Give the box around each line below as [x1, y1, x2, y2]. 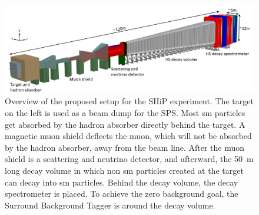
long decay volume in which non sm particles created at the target [5, 164, 244, 177]
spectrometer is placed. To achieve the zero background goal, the [5, 187, 238, 200]
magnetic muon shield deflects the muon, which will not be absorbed [5, 130, 252, 142]
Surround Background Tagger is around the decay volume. [5, 199, 215, 211]
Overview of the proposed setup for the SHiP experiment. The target [5, 95, 254, 107]
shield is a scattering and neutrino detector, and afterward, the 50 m [5, 153, 254, 165]
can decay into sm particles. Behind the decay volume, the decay [5, 176, 238, 188]
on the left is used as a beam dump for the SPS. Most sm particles [5, 107, 245, 119]
